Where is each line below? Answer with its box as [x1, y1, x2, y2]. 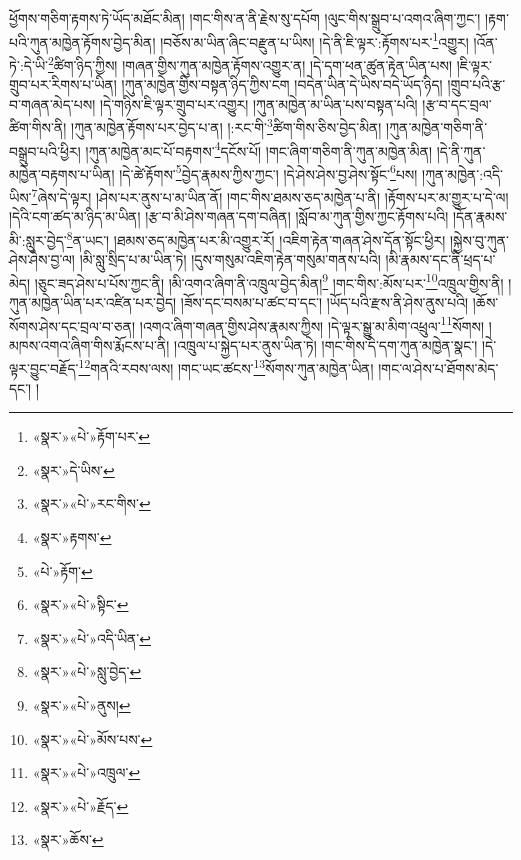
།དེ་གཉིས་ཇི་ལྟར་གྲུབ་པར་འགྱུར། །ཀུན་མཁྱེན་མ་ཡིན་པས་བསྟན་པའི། [99, 93, 418, 114]
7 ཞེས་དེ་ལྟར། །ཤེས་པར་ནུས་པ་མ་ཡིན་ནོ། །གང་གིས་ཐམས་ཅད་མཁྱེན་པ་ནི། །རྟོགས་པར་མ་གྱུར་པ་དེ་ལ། [31, 184, 509, 207]
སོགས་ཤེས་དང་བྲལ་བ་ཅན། [9, 315, 136, 336]
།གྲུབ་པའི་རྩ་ [447, 74, 506, 95]
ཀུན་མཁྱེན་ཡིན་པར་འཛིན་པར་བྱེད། [9, 291, 177, 312]
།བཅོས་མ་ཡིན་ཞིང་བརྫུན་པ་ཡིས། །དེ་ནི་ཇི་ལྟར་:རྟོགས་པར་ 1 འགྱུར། [160, 28, 469, 52]
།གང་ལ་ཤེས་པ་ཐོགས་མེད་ [378, 358, 499, 379]
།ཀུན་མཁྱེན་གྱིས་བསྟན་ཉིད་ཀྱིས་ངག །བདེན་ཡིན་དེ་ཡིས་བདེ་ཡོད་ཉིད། [121, 74, 443, 95]
